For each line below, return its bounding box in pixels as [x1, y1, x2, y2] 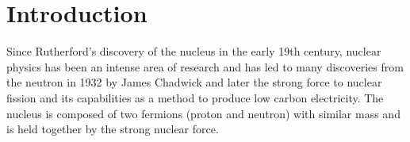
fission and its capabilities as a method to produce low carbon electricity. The [6, 89, 384, 106]
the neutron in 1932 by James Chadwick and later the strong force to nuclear [6, 74, 382, 90]
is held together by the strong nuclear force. [6, 121, 219, 137]
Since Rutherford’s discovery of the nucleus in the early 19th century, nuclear [6, 43, 381, 59]
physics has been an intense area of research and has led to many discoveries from [6, 58, 404, 75]
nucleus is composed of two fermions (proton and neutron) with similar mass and [6, 105, 400, 121]
